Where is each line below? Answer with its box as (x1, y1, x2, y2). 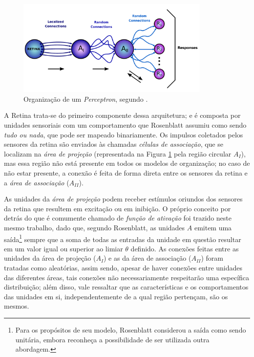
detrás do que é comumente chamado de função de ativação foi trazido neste (4, 213, 232, 223)
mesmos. (4, 301, 29, 311)
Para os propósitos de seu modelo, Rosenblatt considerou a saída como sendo (15, 324, 246, 335)
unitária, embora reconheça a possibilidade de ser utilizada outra (15, 334, 210, 344)
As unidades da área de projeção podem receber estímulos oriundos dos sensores (4, 194, 243, 204)
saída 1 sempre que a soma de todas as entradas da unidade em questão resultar (4, 232, 241, 244)
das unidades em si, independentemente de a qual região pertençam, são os (4, 291, 228, 301)
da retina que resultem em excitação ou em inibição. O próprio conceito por (4, 203, 231, 213)
